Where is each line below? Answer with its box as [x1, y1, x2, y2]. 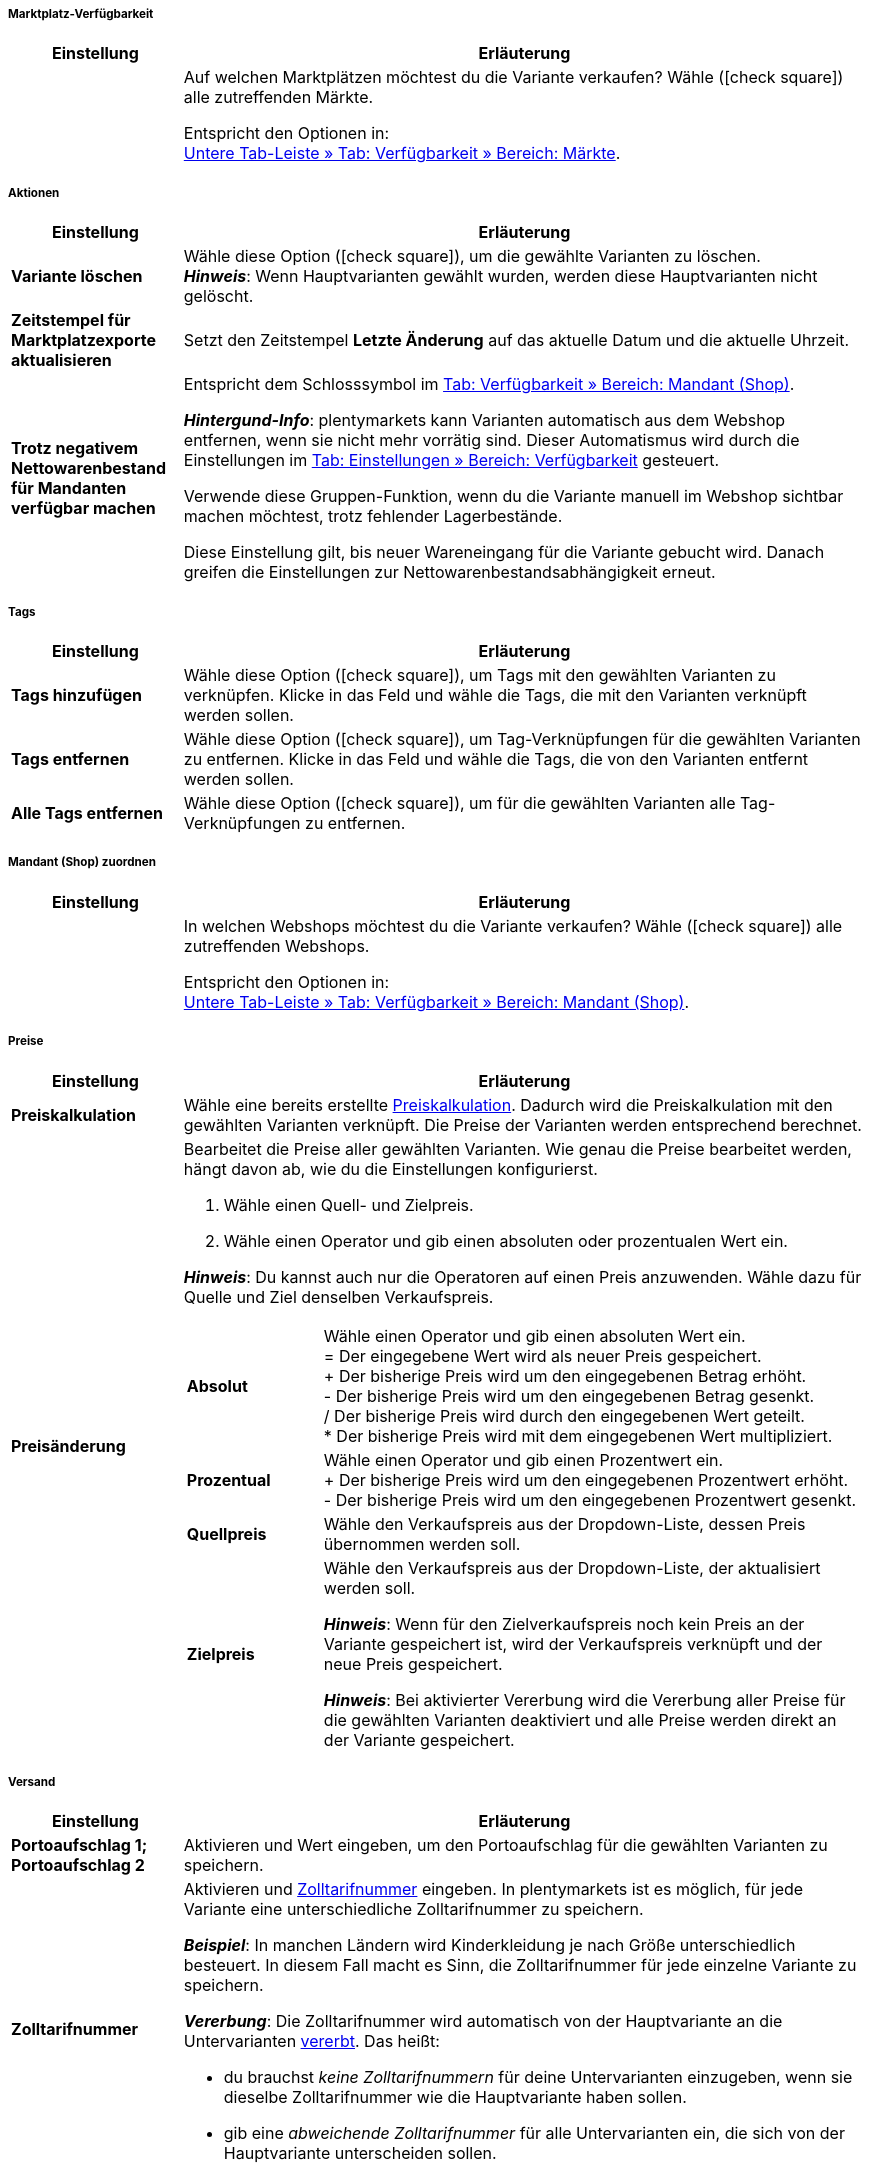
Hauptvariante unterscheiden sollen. [223, 2143, 497, 2164]
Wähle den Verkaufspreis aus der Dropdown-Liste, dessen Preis [323, 1513, 806, 1534]
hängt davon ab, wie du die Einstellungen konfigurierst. [183, 1158, 598, 1179]
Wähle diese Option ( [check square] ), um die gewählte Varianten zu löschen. [183, 246, 761, 267]
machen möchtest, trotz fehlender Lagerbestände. [183, 506, 563, 527]
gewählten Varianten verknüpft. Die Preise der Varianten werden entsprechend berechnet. [183, 1114, 862, 1135]
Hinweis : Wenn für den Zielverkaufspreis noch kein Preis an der [323, 1613, 805, 1634]
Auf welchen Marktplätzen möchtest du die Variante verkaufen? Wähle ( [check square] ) [183, 67, 844, 88]
